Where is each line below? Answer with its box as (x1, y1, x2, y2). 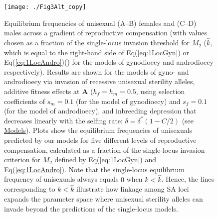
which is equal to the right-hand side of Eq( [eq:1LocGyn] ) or (4, 47, 189, 57)
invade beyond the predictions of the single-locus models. (4, 203, 178, 214)
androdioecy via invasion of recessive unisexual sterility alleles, (4, 76, 195, 87)
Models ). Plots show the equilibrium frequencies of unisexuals (4, 125, 193, 135)
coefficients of (4, 96, 45, 106)
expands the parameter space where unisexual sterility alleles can (4, 194, 203, 204)
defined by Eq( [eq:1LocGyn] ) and (54, 154, 157, 165)
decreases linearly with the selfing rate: (4, 115, 123, 125)
